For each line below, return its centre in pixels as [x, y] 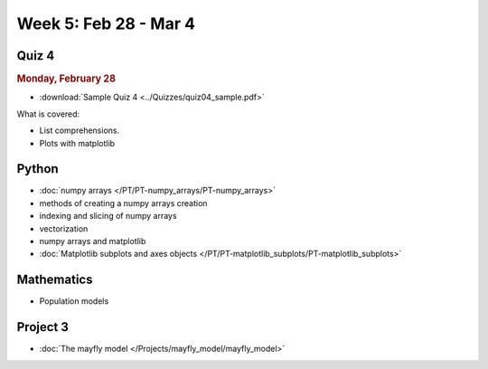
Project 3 [43, 327]
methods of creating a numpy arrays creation [123, 203]
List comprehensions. [80, 130]
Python [38, 169]
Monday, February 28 [66, 79]
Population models [74, 301]
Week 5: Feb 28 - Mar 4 [106, 24]
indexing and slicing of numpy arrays [108, 216]
